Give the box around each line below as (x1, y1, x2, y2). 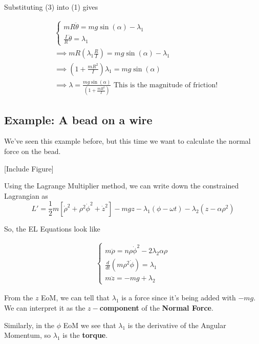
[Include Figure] (4, 163, 54, 174)
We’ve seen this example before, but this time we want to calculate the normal (4, 136, 251, 146)
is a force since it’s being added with (121, 292, 236, 303)
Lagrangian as (4, 190, 48, 201)
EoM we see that (63, 319, 116, 330)
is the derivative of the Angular (127, 319, 226, 330)
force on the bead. (4, 146, 61, 157)
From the (4, 292, 33, 303)
